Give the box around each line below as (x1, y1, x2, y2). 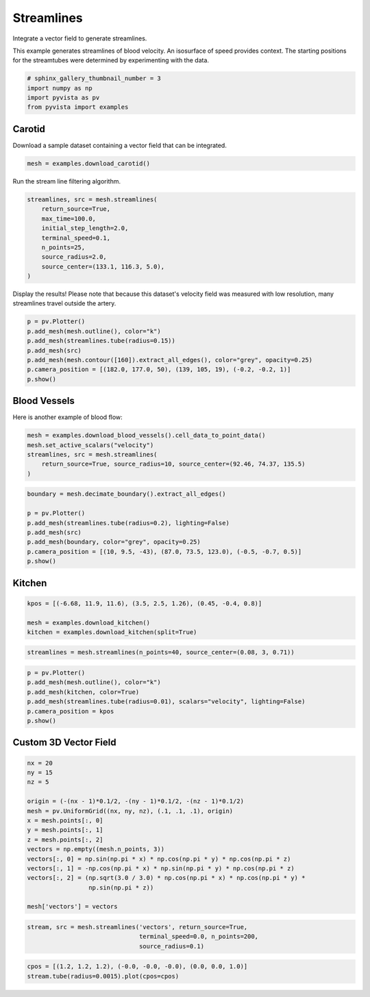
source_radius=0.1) (138, 942, 205, 950)
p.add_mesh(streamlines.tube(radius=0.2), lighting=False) (27, 519, 230, 527)
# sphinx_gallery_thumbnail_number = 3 (27, 75, 161, 82)
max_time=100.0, (41, 214, 96, 223)
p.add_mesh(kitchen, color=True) (27, 688, 140, 696)
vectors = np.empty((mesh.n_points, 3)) (27, 846, 164, 853)
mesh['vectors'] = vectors (27, 903, 118, 911)
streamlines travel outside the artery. (12, 299, 116, 307)
